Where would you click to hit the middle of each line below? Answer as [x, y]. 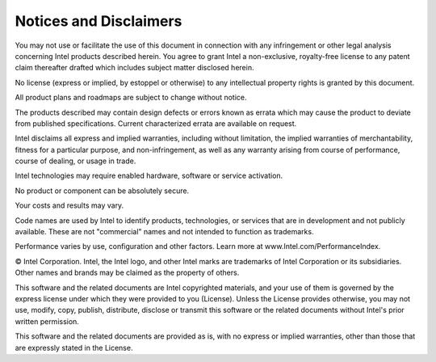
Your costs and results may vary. [69, 205]
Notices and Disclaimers [99, 21]
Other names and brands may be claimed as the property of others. [127, 273]
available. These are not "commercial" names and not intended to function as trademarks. [164, 232]
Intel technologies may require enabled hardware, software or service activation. [149, 176]
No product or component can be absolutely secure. [102, 191]
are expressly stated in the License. [74, 347]
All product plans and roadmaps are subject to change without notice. [131, 98]
